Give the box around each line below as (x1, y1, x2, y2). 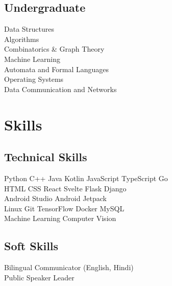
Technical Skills (4, 149, 87, 165)
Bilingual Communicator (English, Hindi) (4, 262, 134, 273)
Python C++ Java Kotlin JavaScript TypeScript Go (4, 172, 168, 183)
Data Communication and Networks (4, 83, 117, 94)
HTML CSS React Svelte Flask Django (4, 183, 127, 193)
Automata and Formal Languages (4, 63, 109, 74)
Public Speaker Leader (4, 272, 75, 282)
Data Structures (4, 24, 54, 34)
